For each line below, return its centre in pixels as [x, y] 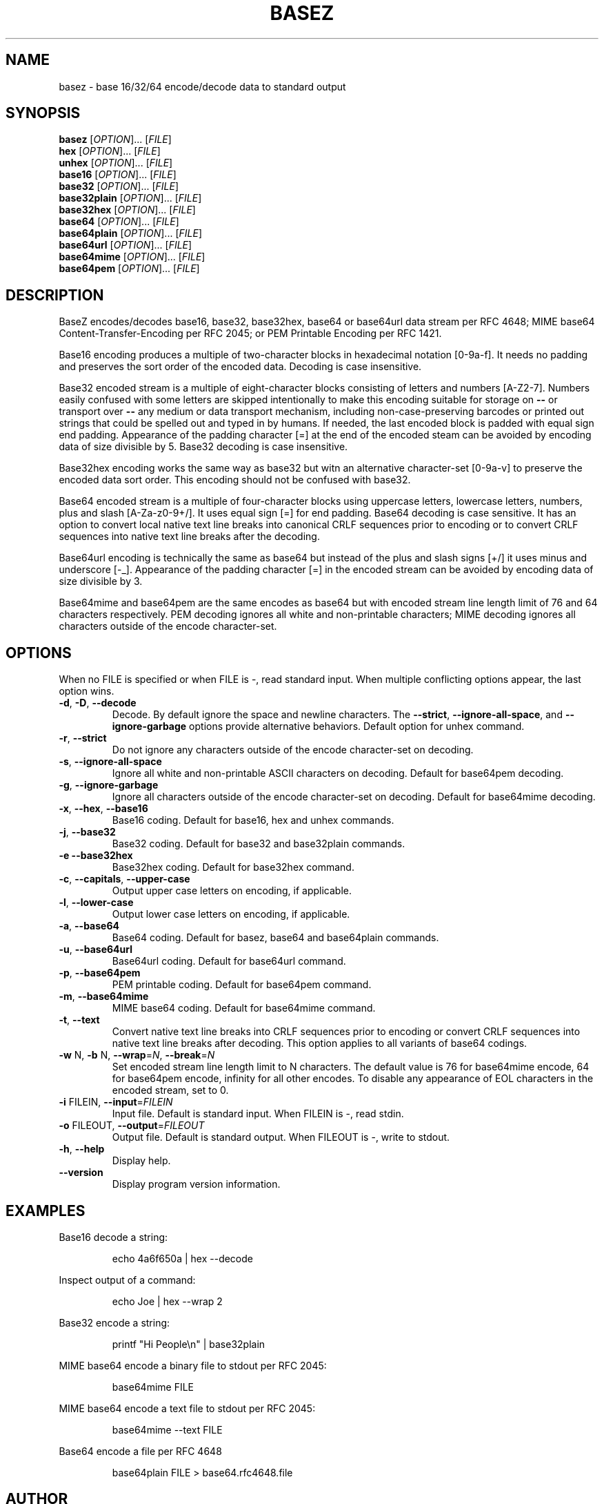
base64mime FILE [153, 1387]
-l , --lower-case [96, 903]
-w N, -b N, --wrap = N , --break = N [137, 1055]
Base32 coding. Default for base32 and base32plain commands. [259, 844]
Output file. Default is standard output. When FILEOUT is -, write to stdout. [281, 1137]
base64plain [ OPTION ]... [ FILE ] [130, 233]
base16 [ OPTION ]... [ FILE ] [118, 175]
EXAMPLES [46, 1211]
